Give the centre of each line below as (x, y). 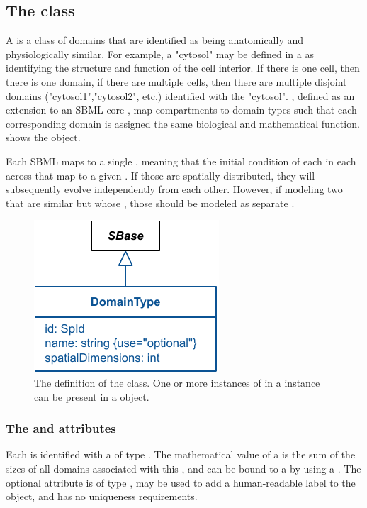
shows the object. (43, 137)
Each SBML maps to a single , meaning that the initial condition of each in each (181, 161)
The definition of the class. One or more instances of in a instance (177, 382)
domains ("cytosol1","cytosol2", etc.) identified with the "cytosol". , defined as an (180, 95)
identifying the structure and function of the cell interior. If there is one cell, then (183, 68)
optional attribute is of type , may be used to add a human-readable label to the (181, 482)
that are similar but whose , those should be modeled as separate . (150, 203)
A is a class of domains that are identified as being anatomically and (155, 40)
